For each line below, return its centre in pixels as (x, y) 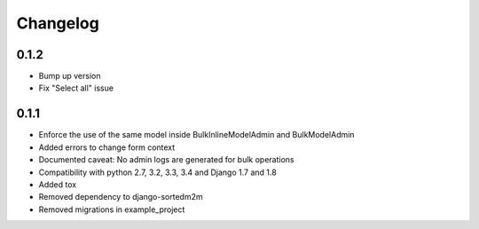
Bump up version (70, 76)
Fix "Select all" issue (76, 88)
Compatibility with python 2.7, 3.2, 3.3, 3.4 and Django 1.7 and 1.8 (157, 172)
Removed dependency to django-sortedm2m (121, 197)
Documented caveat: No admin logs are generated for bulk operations (166, 160)
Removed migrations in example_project (112, 209)
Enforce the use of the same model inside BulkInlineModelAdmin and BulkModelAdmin (196, 135)
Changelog (58, 23)
